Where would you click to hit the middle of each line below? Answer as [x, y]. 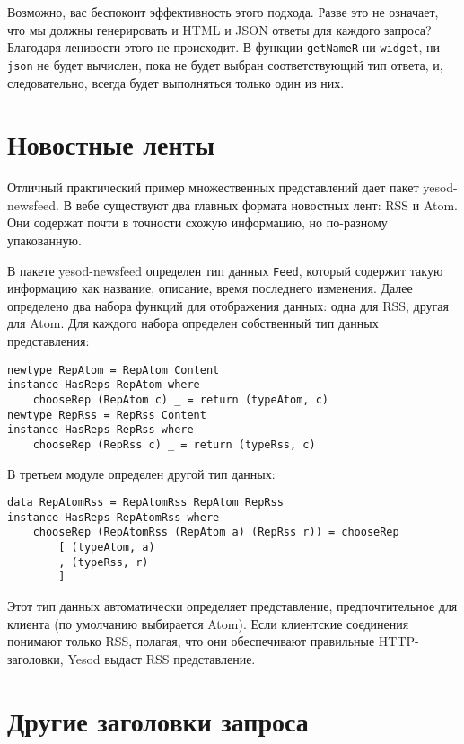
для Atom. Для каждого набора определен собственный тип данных [193, 323]
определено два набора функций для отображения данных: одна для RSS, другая [228, 305]
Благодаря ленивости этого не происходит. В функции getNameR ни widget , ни [223, 47]
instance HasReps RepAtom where [104, 385]
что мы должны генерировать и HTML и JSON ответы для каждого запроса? [219, 29]
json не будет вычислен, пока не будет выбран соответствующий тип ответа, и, [225, 64]
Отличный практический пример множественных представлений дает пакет [213, 187]
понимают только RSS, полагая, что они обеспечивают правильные [191, 641]
